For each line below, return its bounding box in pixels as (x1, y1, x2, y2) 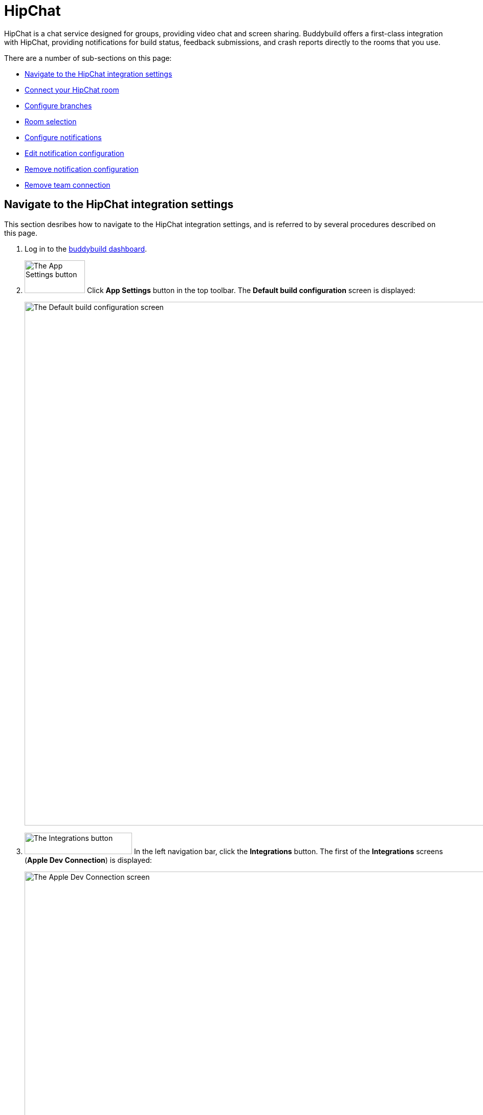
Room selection (25, 117, 77, 126)
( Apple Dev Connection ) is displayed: (25, 855, 152, 864)
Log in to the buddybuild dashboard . (25, 244, 147, 253)
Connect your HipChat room (25, 85, 119, 94)
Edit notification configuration (25, 148, 124, 158)
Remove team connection (25, 180, 111, 189)
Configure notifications (25, 132, 102, 142)
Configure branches (25, 101, 92, 110)
